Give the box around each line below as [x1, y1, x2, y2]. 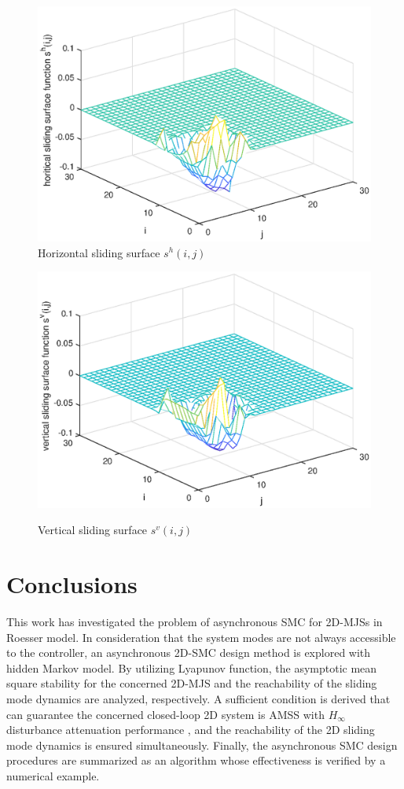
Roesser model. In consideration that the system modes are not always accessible [6, 629, 396, 645]
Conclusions [6, 568, 138, 600]
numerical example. [6, 768, 100, 783]
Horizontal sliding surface [38, 244, 160, 260]
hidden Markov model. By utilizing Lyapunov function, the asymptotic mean [6, 659, 377, 676]
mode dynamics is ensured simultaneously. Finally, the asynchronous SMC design [6, 736, 398, 753]
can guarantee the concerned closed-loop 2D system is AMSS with [6, 706, 325, 722]
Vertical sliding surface [38, 522, 148, 538]
